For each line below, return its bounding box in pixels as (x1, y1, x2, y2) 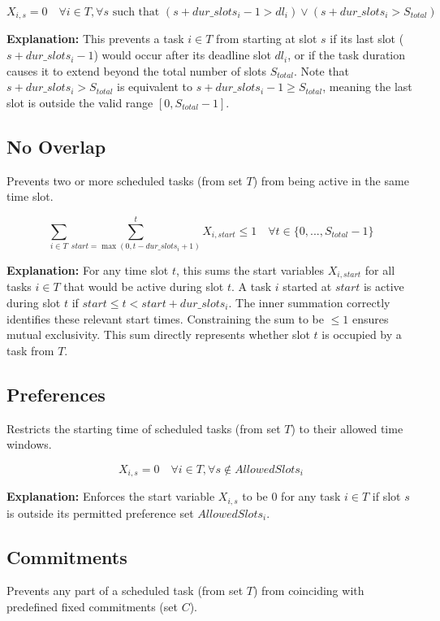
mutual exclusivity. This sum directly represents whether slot (6, 326, 310, 343)
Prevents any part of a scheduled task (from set (6, 582, 244, 599)
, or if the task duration (287, 46, 406, 63)
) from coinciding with (252, 582, 365, 599)
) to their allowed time (291, 419, 403, 436)
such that (112, 7, 160, 18)
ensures (352, 310, 389, 327)
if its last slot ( (330, 30, 404, 47)
